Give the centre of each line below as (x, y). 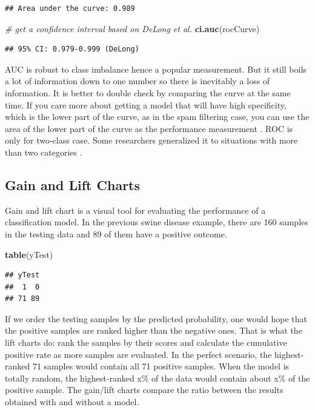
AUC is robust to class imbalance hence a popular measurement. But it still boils (156, 69)
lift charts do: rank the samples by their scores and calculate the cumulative (146, 342)
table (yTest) (29, 254)
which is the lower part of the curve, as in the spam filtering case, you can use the (157, 117)
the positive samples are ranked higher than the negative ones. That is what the (154, 330)
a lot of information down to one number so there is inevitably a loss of (138, 81)
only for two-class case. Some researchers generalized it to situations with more (151, 140)
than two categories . (44, 152)
